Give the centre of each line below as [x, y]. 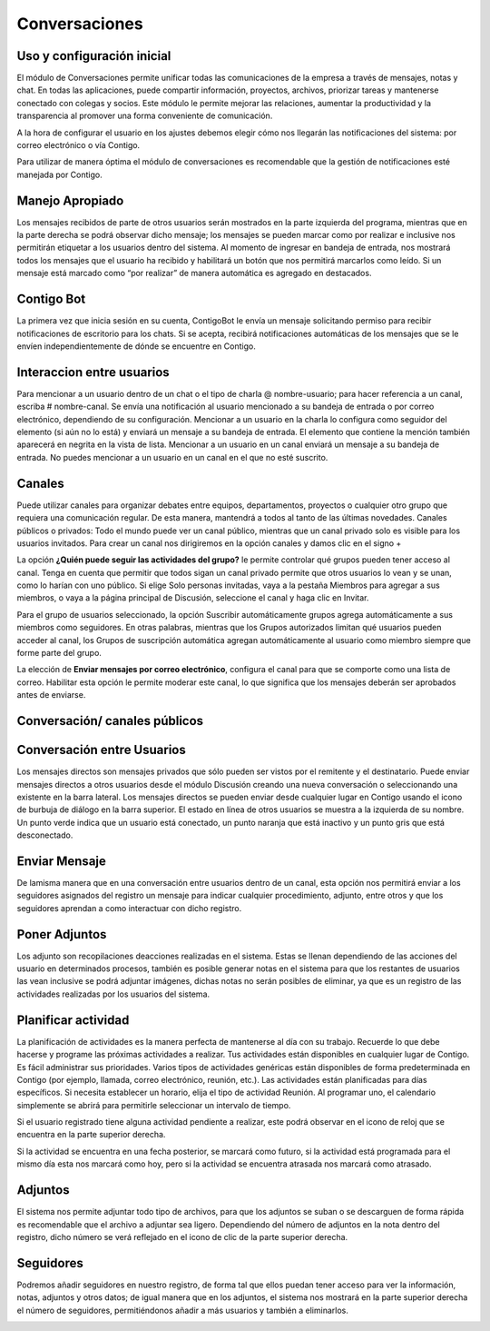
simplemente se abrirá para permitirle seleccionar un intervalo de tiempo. [154, 1105]
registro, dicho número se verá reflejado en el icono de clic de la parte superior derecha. [182, 1237]
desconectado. [45, 835]
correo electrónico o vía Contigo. [78, 145]
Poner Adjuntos [62, 934]
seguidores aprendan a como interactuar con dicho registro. [129, 908]
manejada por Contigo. [60, 174]
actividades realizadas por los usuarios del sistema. [113, 994]
